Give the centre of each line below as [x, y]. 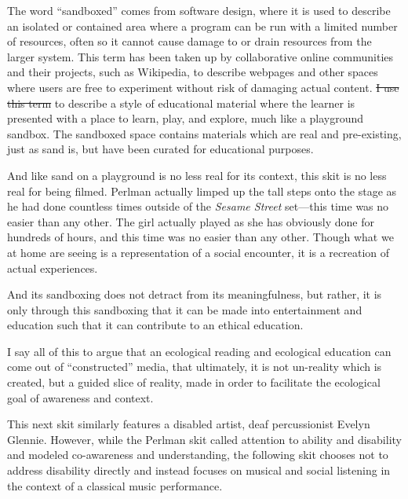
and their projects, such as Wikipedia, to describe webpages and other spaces [193, 72]
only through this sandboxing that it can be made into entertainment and [185, 309]
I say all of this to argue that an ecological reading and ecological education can [199, 351]
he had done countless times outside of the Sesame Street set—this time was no [198, 206]
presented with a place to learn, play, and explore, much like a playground [186, 118]
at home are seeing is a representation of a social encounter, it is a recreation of [199, 252]
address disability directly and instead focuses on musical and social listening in [199, 470]
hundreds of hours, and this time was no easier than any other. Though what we [200, 237]
